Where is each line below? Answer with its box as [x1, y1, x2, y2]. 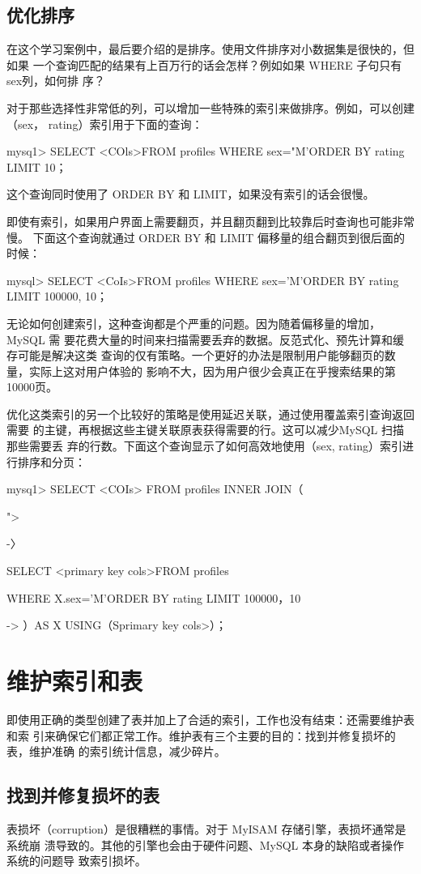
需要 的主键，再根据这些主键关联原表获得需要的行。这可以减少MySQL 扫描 [6, 421, 404, 438]
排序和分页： [17, 453, 86, 470]
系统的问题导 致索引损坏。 [6, 852, 147, 869]
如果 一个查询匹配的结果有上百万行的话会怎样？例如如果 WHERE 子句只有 [6, 56, 402, 73]
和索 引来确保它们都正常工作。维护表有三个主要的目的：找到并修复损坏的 [6, 727, 396, 744]
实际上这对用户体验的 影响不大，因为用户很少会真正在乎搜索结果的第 [28, 362, 396, 379]
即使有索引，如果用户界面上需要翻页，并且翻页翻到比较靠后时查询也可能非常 [6, 212, 415, 229]
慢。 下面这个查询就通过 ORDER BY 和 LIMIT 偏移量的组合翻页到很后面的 [6, 228, 405, 245]
